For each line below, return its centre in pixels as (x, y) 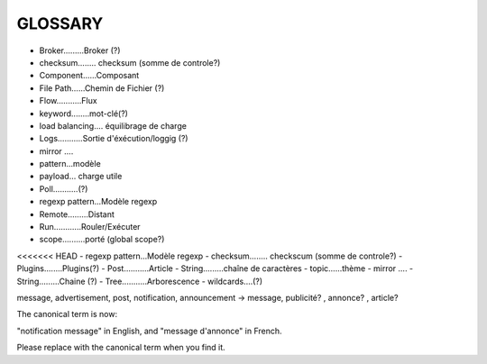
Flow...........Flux (69, 101)
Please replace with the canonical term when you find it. (121, 348)
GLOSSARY (60, 23)
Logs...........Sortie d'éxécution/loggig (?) (114, 139)
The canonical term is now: (67, 314)
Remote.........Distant (77, 214)
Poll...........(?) (64, 188)
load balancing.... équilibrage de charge (113, 125)
